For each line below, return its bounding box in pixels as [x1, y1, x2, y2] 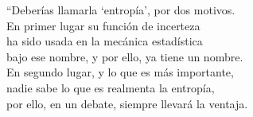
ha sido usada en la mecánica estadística [6, 33, 203, 49]
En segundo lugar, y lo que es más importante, [6, 64, 234, 80]
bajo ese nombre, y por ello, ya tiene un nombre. [6, 48, 243, 64]
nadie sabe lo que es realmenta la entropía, [6, 79, 215, 96]
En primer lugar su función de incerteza [6, 17, 200, 33]
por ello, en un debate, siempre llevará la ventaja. [6, 95, 248, 111]
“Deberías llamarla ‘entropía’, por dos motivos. [6, 2, 235, 18]
